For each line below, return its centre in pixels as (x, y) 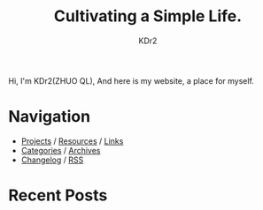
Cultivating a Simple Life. (148, 16)
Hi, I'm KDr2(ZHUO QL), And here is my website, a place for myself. (131, 80)
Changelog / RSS (52, 160)
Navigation (49, 117)
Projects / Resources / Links (72, 141)
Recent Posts (58, 195)
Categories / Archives (61, 150)
